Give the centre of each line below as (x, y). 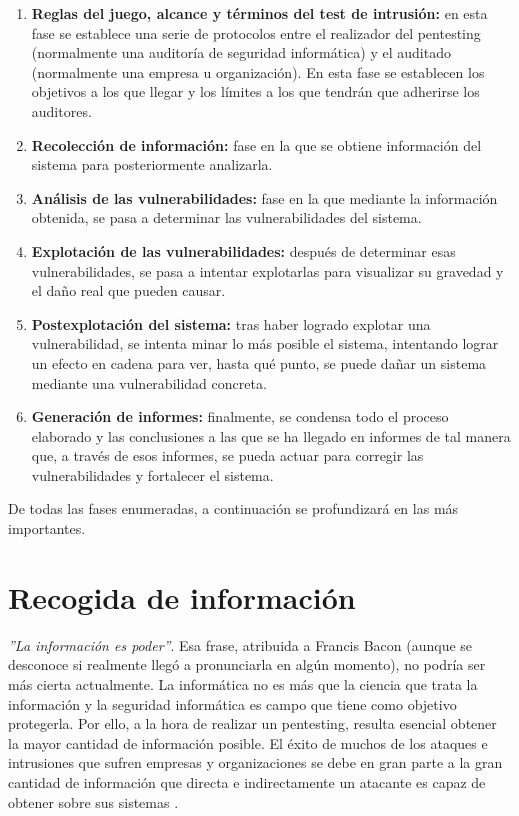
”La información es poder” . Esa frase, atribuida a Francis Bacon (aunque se (240, 644)
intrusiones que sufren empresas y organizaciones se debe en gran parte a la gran (255, 762)
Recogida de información (182, 596)
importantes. (47, 528)
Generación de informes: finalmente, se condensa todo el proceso (240, 416)
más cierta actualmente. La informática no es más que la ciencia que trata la (243, 683)
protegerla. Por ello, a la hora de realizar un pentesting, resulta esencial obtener (252, 723)
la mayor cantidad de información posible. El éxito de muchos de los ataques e (248, 742)
